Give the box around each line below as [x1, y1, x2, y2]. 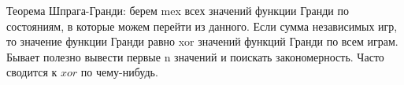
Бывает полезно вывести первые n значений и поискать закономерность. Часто [6, 48, 384, 65]
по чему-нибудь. [80, 64, 158, 80]
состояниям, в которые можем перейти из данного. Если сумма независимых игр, [6, 17, 398, 34]
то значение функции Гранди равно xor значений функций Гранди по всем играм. [6, 33, 398, 50]
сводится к [6, 64, 57, 80]
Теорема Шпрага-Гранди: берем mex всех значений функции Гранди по [6, 2, 349, 18]
